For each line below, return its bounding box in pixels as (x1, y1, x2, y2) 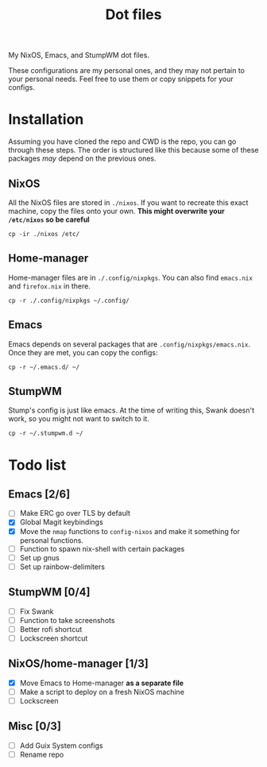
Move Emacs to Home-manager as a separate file (19, 678, 184, 688)
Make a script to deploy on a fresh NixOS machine (19, 687, 185, 696)
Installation (8, 110, 84, 129)
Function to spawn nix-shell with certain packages (19, 544, 185, 553)
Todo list (8, 455, 67, 474)
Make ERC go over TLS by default (19, 509, 131, 518)
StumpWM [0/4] (8, 586, 91, 599)
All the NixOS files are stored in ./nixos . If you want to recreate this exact (8, 197, 249, 207)
